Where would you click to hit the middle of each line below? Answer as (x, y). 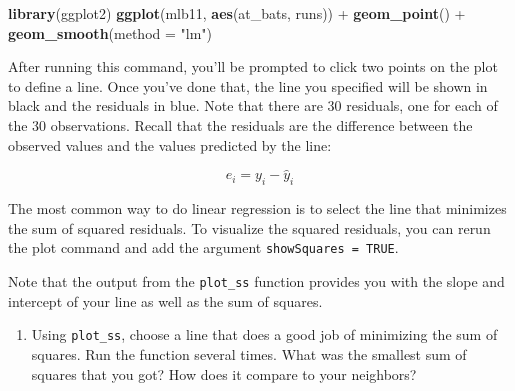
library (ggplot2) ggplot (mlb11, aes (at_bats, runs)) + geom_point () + (237, 13)
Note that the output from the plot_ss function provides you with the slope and (256, 281)
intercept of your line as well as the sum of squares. (165, 300)
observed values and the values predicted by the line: (170, 144)
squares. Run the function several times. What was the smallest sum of (249, 353)
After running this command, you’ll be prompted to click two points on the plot (253, 66)
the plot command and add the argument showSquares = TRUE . (203, 247)
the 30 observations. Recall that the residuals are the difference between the (240, 124)
